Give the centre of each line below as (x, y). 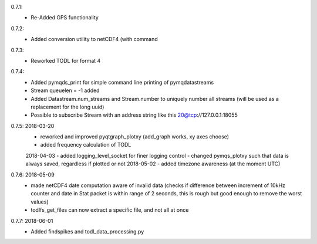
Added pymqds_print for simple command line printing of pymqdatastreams (122, 82)
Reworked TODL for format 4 (66, 60)
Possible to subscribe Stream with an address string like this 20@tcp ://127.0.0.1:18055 (134, 115)
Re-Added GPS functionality (65, 18)
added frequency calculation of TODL (86, 145)
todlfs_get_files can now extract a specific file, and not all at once (110, 210)
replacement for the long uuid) (68, 107)
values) (40, 202)
